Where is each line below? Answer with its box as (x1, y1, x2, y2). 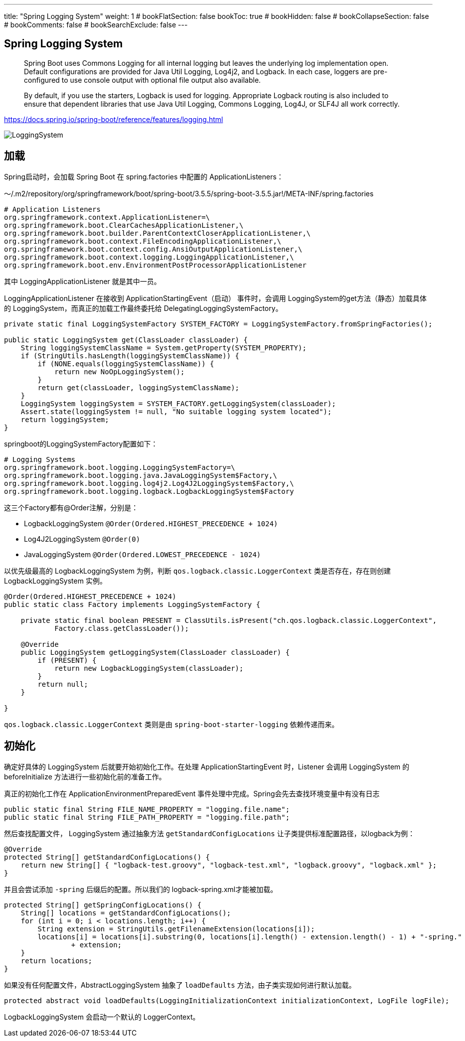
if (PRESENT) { (37, 656, 97, 664)
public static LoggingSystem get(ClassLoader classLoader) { (4, 335, 248, 344)
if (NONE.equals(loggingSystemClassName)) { (37, 359, 214, 368)
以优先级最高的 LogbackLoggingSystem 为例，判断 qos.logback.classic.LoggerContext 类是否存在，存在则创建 (4, 566, 391, 575)
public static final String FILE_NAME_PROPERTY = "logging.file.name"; (4, 805, 290, 813)
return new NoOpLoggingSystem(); (54, 367, 185, 376)
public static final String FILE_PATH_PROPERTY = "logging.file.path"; (4, 813, 290, 821)
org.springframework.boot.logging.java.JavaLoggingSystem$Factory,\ (4, 471, 277, 479)
